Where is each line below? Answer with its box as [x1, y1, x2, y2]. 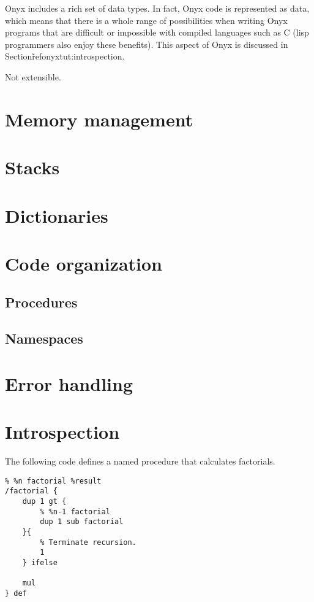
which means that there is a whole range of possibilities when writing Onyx [5, 14, 288, 26]
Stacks [5, 155, 60, 180]
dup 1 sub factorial [40, 517, 124, 527]
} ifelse [22, 558, 58, 567]
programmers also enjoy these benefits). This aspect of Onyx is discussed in [5, 37, 288, 50]
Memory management [5, 106, 193, 131]
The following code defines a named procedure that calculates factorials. [5, 455, 275, 468]
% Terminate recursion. [40, 538, 136, 547]
